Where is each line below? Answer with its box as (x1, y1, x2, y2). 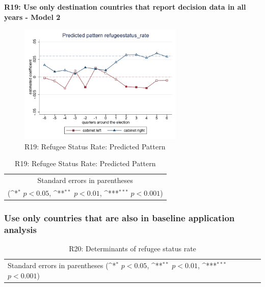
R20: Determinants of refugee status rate (69, 243, 196, 254)
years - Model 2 (4, 11, 61, 22)
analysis (4, 223, 37, 236)
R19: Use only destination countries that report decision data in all (4, 2, 246, 12)
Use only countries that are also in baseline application (4, 211, 235, 224)
